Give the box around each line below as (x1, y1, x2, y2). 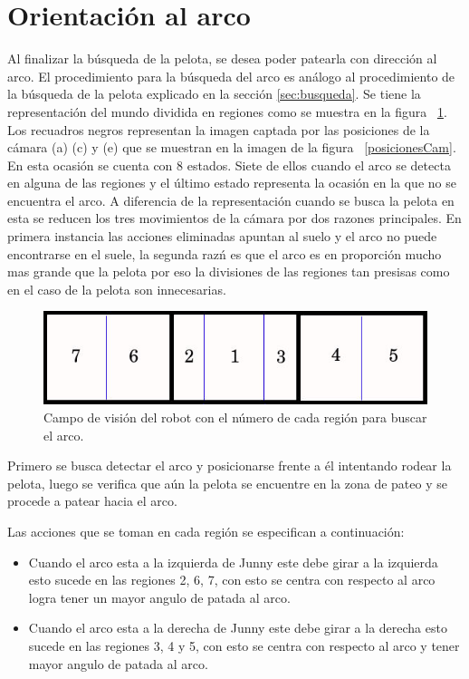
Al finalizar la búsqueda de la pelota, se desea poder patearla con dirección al (7, 49, 437, 68)
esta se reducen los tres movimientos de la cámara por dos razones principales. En (7, 209, 462, 228)
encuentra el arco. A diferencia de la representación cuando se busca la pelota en (7, 190, 455, 209)
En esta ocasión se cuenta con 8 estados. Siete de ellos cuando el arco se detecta (7, 155, 451, 174)
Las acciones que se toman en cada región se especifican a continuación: (7, 522, 405, 541)
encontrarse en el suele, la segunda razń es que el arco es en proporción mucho (7, 244, 442, 263)
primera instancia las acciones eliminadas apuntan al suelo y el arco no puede (7, 227, 437, 246)
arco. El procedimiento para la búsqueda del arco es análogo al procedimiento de (7, 66, 455, 85)
